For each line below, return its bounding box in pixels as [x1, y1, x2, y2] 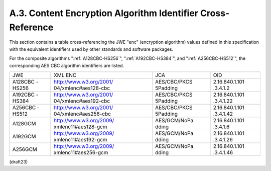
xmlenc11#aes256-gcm [53, 149, 108, 156]
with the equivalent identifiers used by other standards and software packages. [9, 46, 173, 52]
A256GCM [12, 146, 38, 153]
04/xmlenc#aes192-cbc [53, 97, 110, 104]
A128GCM [12, 120, 36, 127]
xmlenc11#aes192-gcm [53, 136, 107, 143]
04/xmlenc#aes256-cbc [53, 110, 111, 117]
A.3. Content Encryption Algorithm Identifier [9, 8, 198, 19]
